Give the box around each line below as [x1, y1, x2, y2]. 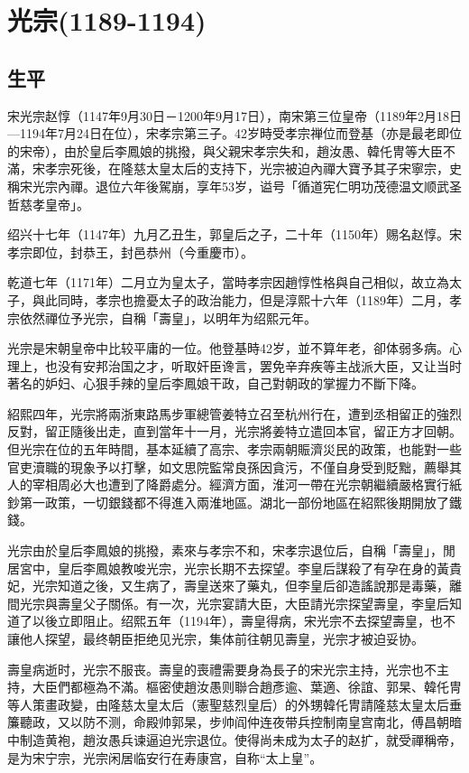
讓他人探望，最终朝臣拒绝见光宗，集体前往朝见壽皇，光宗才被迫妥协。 [7, 629, 424, 648]
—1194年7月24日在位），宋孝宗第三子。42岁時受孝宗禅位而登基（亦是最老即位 [7, 124, 462, 143]
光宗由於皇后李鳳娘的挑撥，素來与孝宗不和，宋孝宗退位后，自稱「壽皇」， [7, 541, 443, 560]
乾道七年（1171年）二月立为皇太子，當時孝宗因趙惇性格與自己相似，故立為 [7, 273, 449, 292]
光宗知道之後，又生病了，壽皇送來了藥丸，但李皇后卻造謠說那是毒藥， [32, 576, 449, 595]
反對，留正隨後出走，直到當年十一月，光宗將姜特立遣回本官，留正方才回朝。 [7, 422, 462, 441]
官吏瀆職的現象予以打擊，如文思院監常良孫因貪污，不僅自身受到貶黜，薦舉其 [7, 457, 462, 476]
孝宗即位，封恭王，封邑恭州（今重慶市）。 [7, 242, 253, 261]
